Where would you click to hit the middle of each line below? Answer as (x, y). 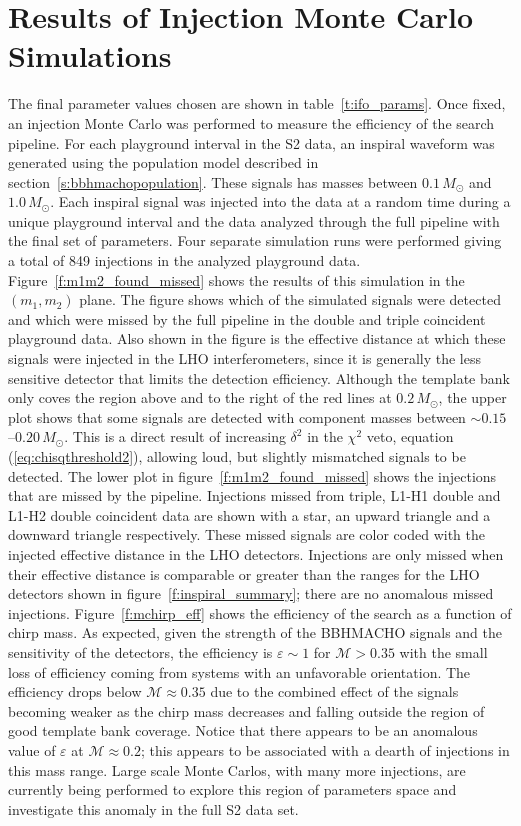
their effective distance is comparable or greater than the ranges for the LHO (244, 573)
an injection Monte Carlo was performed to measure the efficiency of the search (251, 122)
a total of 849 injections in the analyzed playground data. (184, 260)
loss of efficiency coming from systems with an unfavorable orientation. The (239, 671)
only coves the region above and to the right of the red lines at (200, 397)
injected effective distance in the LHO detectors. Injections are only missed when (256, 553)
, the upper (472, 397)
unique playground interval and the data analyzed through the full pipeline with (254, 220)
